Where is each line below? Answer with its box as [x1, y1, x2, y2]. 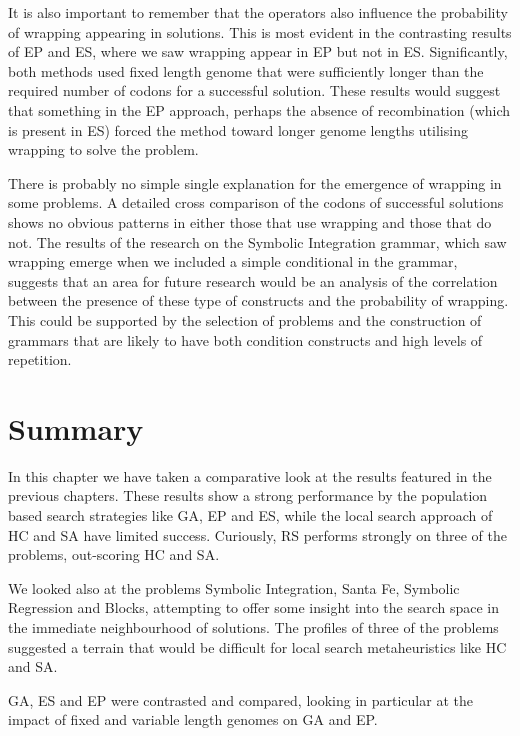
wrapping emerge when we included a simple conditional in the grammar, [8, 251, 458, 272]
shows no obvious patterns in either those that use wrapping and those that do [8, 211, 492, 232]
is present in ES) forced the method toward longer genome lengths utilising [8, 119, 468, 140]
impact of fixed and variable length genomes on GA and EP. [8, 709, 378, 730]
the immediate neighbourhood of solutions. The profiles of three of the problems [8, 616, 499, 637]
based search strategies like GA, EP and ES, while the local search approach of [8, 505, 493, 525]
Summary [8, 407, 144, 448]
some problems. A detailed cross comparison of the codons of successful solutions [8, 192, 504, 213]
